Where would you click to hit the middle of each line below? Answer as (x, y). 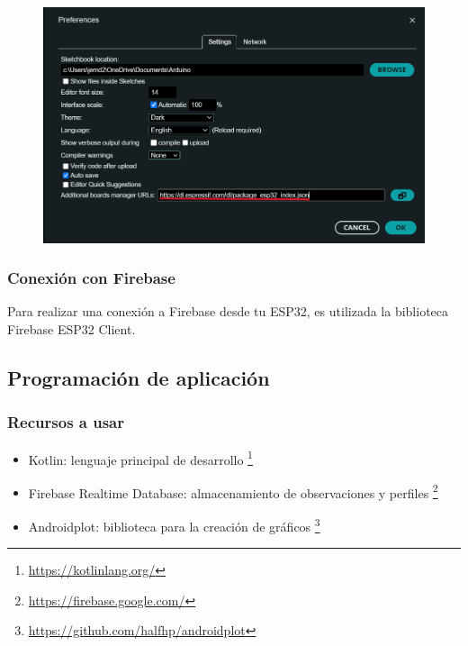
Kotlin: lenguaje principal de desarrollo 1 (140, 458)
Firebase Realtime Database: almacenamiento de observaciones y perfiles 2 (233, 491)
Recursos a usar (66, 422)
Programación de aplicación (139, 377)
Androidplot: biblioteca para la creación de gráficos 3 (174, 525)
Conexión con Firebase (91, 278)
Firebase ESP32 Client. (72, 328)
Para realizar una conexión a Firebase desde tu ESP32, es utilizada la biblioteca (228, 311)
